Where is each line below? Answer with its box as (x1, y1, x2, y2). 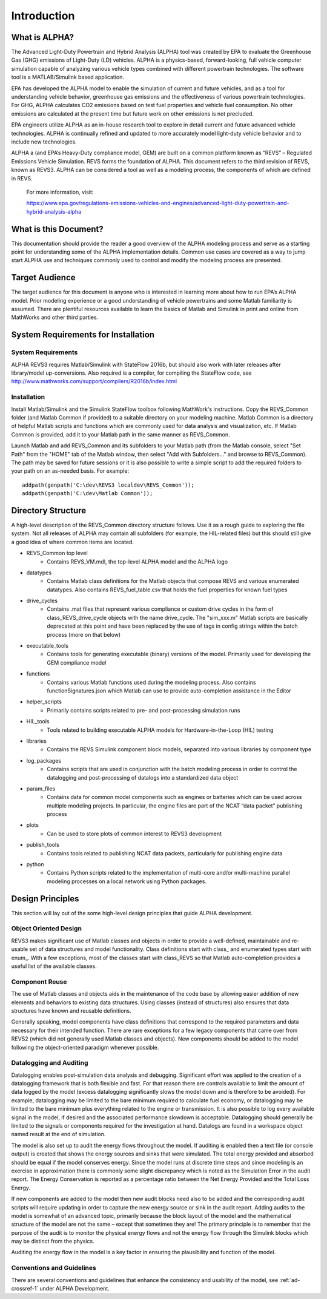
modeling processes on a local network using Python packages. (47, 878, 207, 885)
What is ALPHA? (11, 32, 74, 42)
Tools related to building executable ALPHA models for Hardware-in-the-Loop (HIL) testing (47, 726, 274, 734)
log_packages (26, 757, 62, 764)
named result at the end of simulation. (11, 1131, 106, 1138)
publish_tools (26, 841, 60, 849)
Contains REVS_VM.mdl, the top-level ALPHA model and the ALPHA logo (47, 557, 228, 565)
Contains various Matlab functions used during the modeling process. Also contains (47, 679, 257, 686)
